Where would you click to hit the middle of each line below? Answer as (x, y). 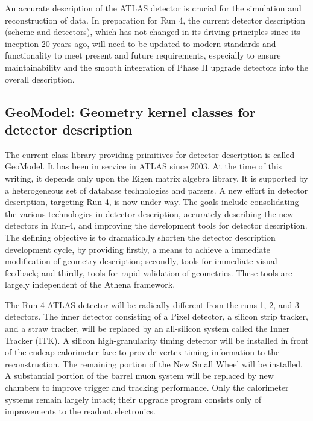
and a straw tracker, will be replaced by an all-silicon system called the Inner (147, 328)
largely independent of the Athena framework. (90, 284)
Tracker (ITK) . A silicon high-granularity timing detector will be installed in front (157, 340)
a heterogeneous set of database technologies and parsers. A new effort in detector (156, 190)
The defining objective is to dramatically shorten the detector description (140, 237)
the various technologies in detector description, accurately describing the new (149, 213)
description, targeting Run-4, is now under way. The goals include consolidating (152, 202)
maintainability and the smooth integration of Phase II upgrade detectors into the (157, 67)
